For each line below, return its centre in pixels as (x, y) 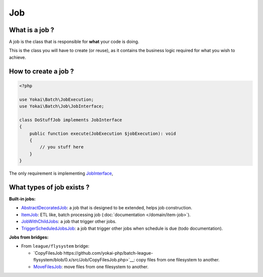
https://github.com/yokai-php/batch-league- (108, 253)
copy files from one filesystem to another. (178, 260)
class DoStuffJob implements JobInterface (71, 120)
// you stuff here (62, 147)
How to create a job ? (41, 71)
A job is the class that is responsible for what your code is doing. (74, 42)
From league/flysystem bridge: (55, 246)
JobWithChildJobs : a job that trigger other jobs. (69, 222)
